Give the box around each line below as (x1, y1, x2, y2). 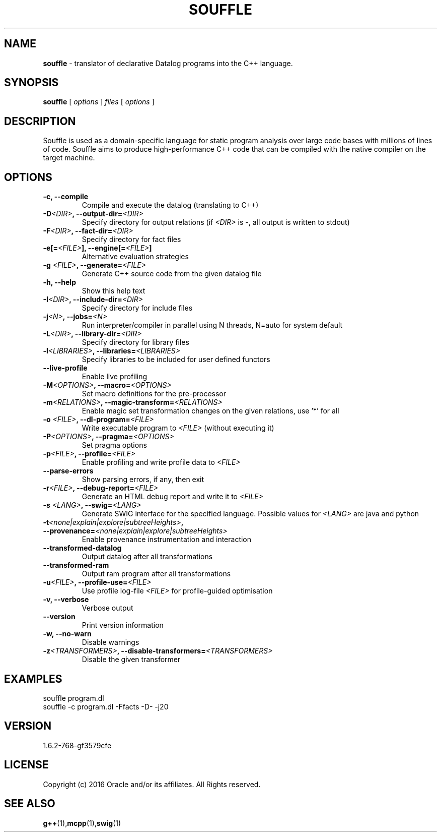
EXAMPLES (4, 672, 62, 685)
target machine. (43, 153, 95, 162)
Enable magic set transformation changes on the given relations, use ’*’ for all (82, 406, 339, 415)
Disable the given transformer (82, 655, 181, 664)
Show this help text (82, 286, 145, 295)
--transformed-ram (43, 561, 109, 570)
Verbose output (82, 604, 133, 613)
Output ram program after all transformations (82, 569, 231, 578)
